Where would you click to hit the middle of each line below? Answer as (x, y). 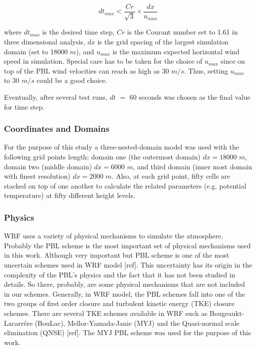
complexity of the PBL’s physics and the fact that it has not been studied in (120, 274)
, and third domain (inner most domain (193, 166)
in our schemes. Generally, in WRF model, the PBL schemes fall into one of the (125, 293)
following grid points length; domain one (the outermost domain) (102, 157)
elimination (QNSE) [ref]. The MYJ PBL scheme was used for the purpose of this (128, 332)
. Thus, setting (206, 70)
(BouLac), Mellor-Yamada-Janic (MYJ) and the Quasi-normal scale (137, 323)
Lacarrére (18, 323)
